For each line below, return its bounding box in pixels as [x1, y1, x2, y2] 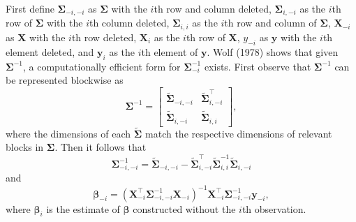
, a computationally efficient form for [22, 59, 181, 73]
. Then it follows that [54, 140, 147, 154]
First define [6, 1, 54, 15]
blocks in [6, 140, 44, 154]
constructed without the [133, 201, 236, 216]
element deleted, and [6, 44, 94, 59]
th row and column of [224, 15, 317, 30]
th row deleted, [71, 29, 137, 44]
